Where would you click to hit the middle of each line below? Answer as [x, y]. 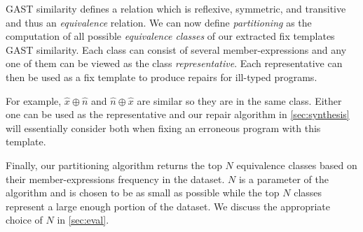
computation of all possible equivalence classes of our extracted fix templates [170, 36]
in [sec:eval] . [83, 220]
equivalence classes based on [297, 165]
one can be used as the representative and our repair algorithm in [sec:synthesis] [178, 114]
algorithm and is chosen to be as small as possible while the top [143, 193]
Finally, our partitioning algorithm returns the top [114, 165]
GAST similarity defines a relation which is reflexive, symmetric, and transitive [176, 8]
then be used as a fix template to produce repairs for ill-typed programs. [162, 77]
